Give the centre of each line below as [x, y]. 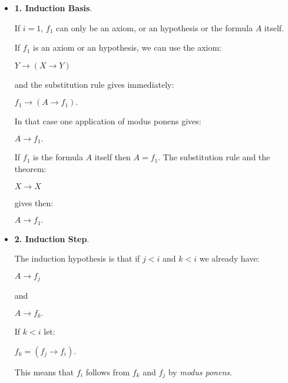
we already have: [229, 258]
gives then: [34, 202]
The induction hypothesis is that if [77, 258]
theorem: [30, 169]
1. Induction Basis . [53, 8]
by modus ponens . [200, 372]
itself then [112, 157]
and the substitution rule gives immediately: [94, 84]
